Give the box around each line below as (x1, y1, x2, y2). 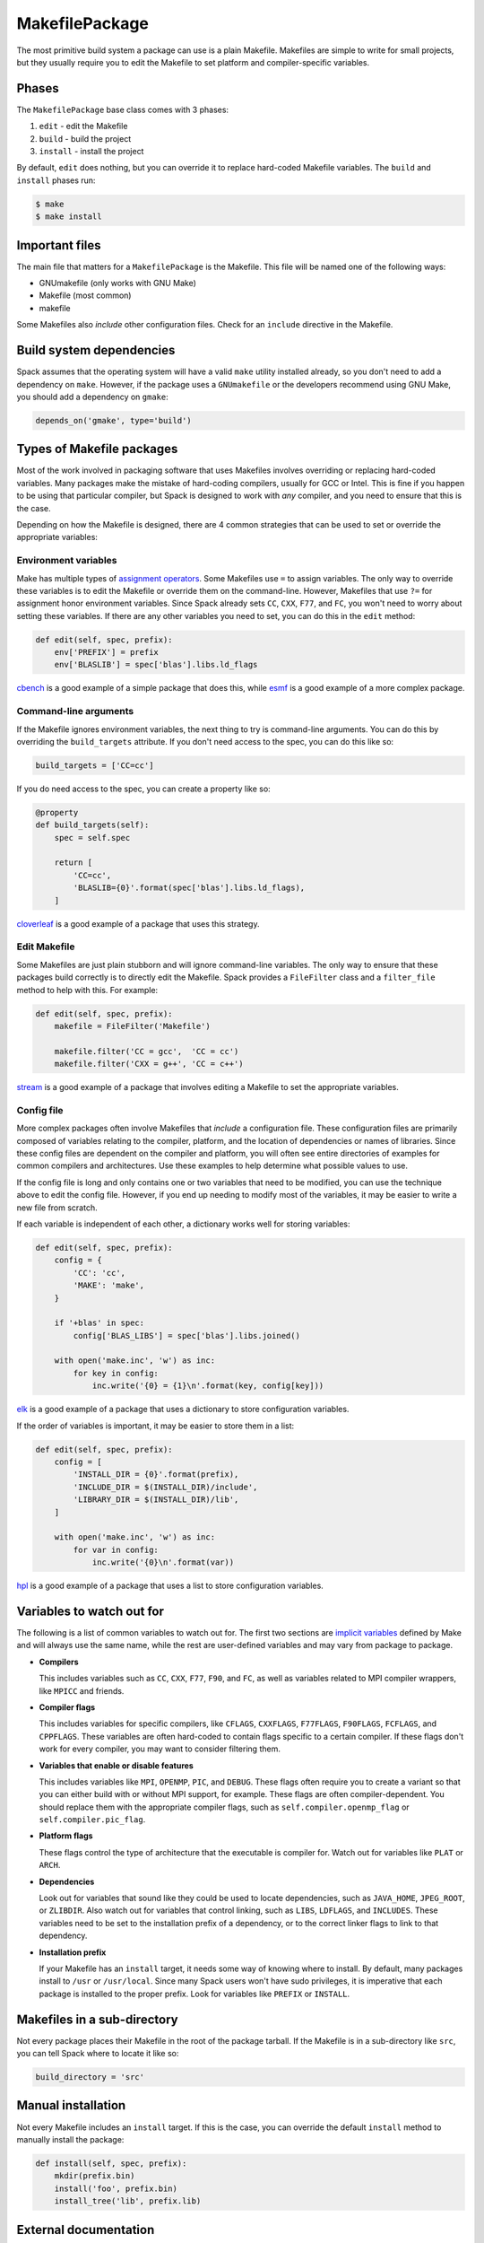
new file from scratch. (16, 1202, 98, 1213)
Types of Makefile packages (16, 441, 178, 457)
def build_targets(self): (35, 820, 150, 830)
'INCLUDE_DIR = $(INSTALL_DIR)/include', (73, 1481, 258, 1492)
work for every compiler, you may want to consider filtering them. (39, 1743, 281, 1754)
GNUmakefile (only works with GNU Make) (39, 278, 197, 289)
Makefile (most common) (39, 290, 132, 301)
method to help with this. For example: (16, 984, 159, 995)
